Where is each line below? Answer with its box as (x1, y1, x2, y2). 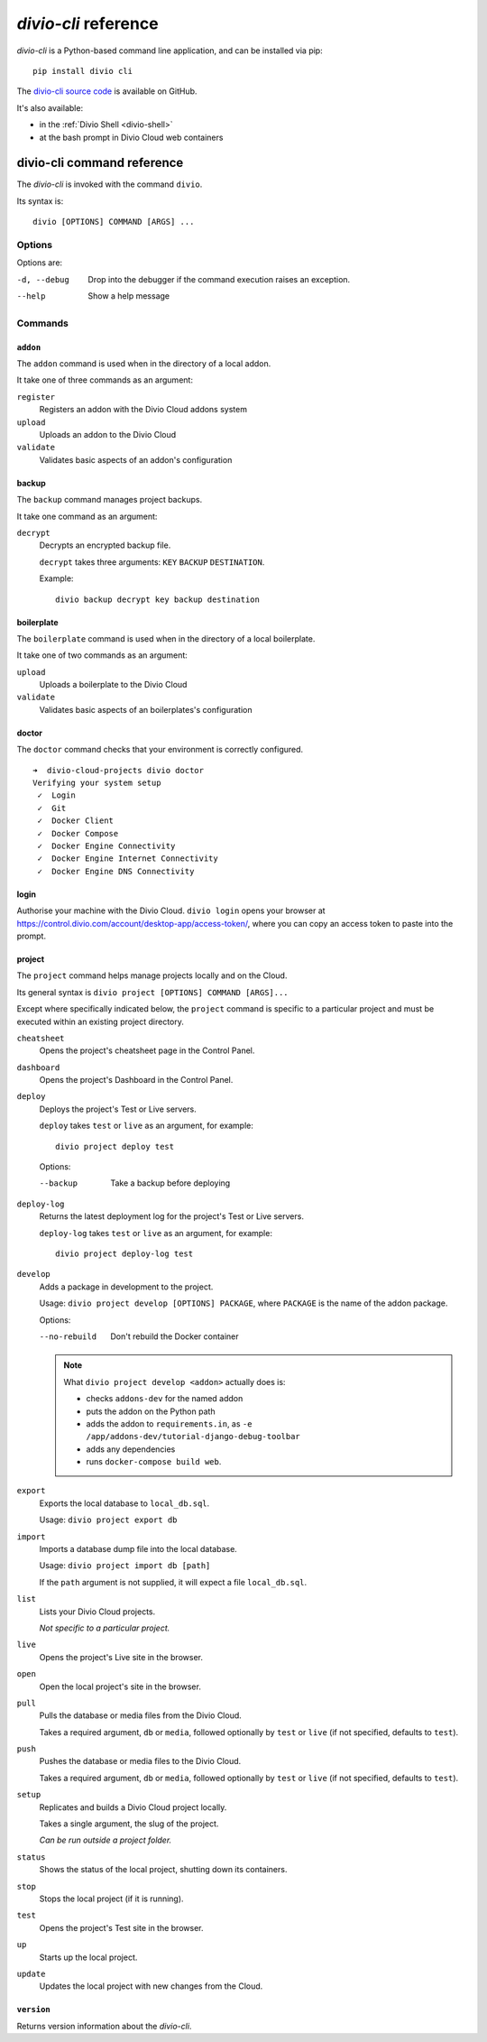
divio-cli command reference (16, 155, 184, 171)
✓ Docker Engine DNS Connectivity (37, 866, 195, 876)
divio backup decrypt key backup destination (55, 594, 261, 605)
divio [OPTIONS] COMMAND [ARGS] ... (32, 217, 195, 227)
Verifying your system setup (32, 778, 161, 789)
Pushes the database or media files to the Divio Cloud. (39, 1756, 242, 1767)
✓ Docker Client (37, 816, 115, 826)
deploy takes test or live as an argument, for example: (39, 1120, 254, 1132)
